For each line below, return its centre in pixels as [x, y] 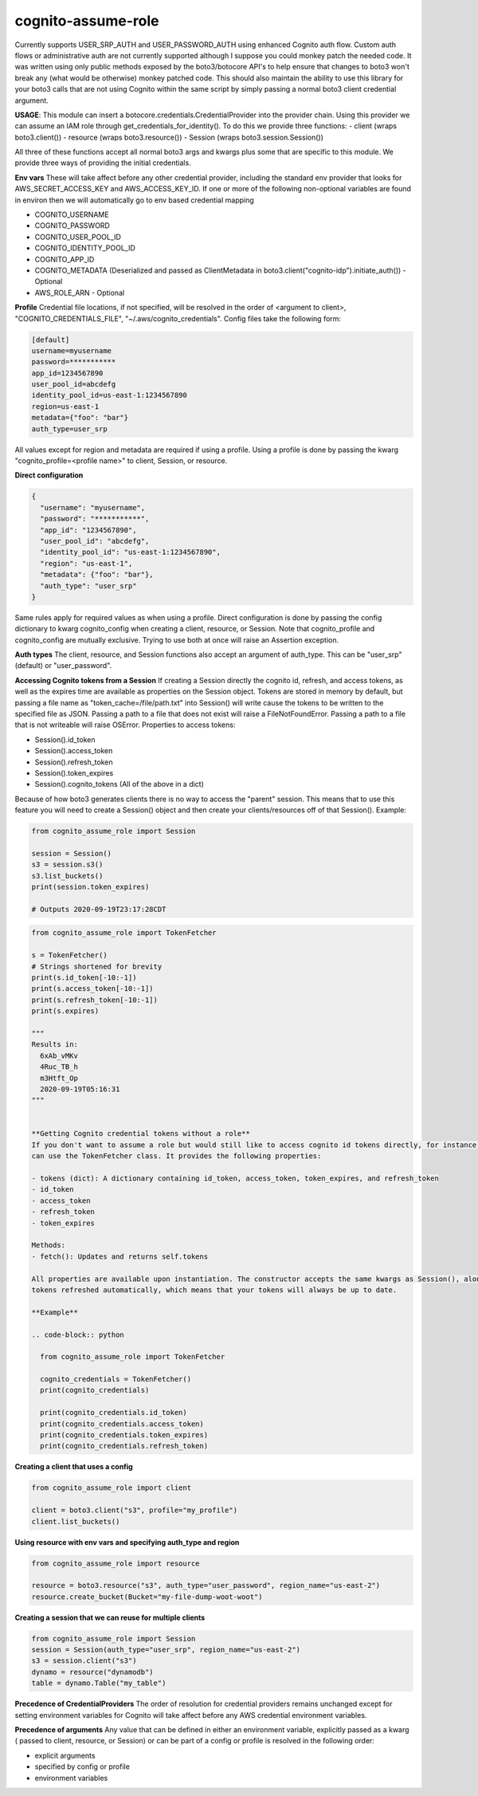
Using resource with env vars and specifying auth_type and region [127, 1542]
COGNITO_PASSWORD [72, 226]
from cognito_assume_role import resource [116, 1563]
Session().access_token [74, 751]
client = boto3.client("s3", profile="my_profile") [135, 1510]
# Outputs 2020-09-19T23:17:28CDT [99, 909]
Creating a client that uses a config [74, 1467]
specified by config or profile [82, 1767]
